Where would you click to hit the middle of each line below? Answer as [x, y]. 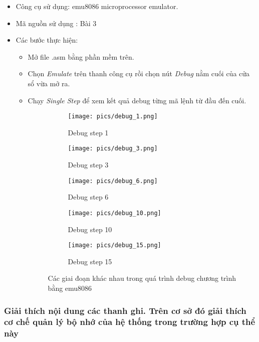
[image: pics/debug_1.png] [113, 117]
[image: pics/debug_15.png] [114, 245]
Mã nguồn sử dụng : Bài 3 [56, 23]
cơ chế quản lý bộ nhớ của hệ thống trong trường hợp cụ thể [130, 322]
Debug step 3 [88, 165]
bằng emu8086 [70, 288]
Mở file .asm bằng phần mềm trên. [81, 56]
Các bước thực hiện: [47, 40]
